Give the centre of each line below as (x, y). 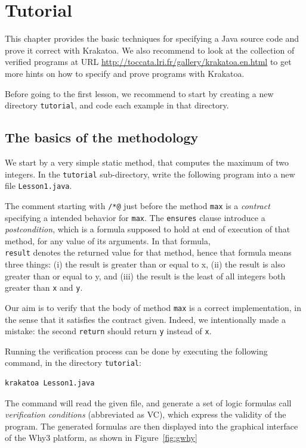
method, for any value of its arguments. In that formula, (108, 240)
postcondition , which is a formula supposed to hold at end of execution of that (148, 229)
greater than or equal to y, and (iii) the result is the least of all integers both (145, 276)
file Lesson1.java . (38, 186)
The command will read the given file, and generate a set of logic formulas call (148, 402)
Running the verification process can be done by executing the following (136, 351)
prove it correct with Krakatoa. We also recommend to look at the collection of (150, 50)
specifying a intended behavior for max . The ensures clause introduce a (135, 217)
